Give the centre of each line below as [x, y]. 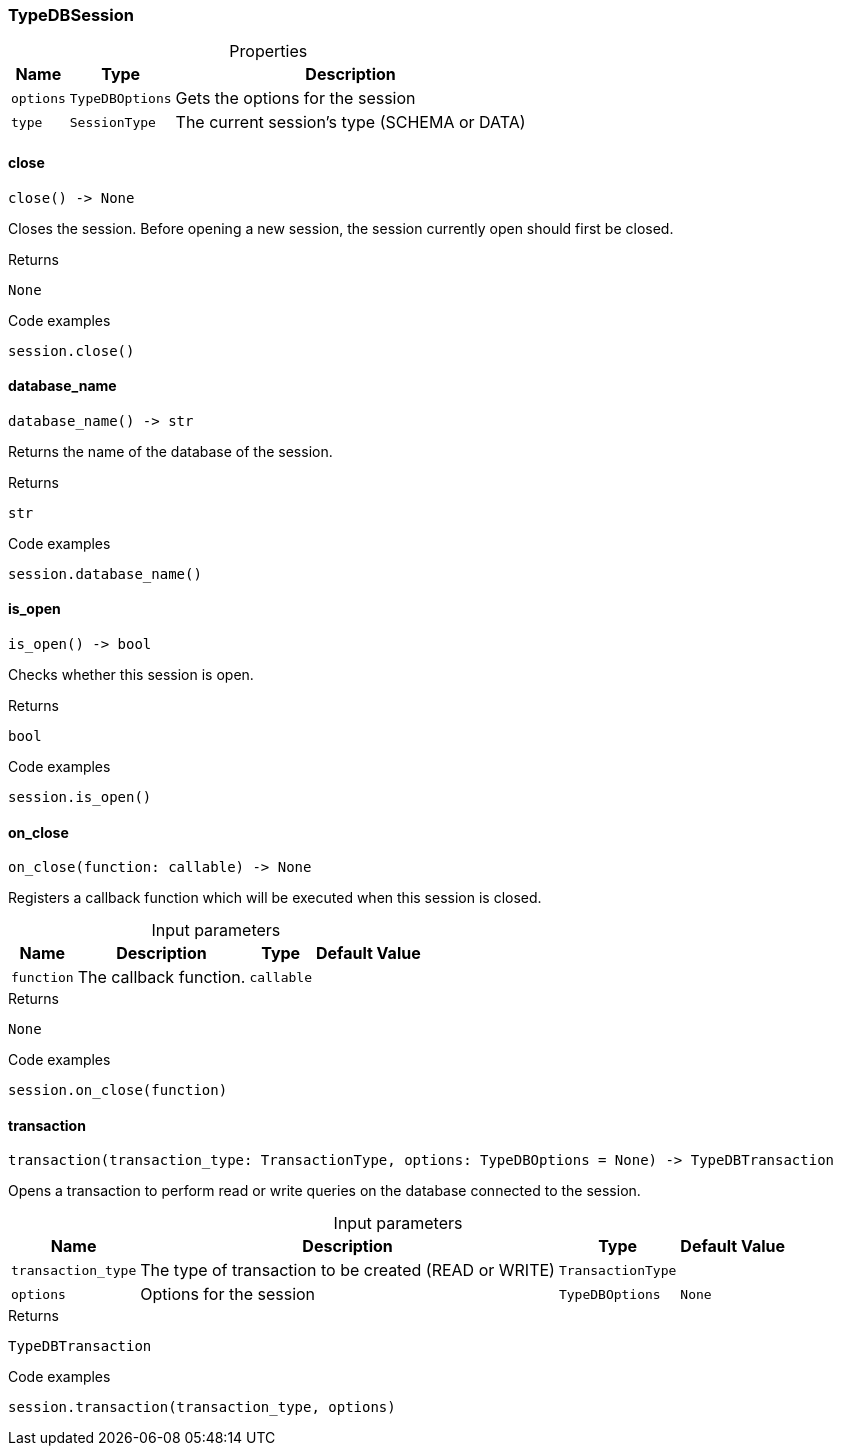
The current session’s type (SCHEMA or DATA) [350, 122]
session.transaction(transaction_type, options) [202, 1407]
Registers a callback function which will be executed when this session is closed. [275, 898]
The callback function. [161, 977]
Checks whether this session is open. [131, 675]
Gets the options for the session [295, 98]
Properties [268, 51]
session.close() [71, 350]
